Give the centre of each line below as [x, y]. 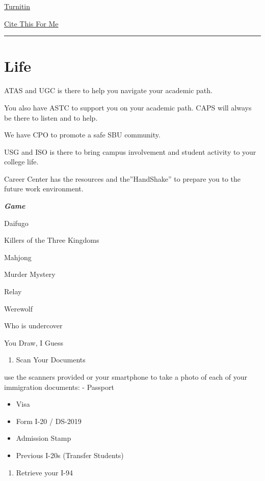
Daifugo [16, 223]
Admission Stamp [44, 438]
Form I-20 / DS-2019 [49, 421]
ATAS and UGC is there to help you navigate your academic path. [108, 90]
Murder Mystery [30, 274]
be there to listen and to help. [51, 117]
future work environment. [44, 189]
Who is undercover [33, 326]
